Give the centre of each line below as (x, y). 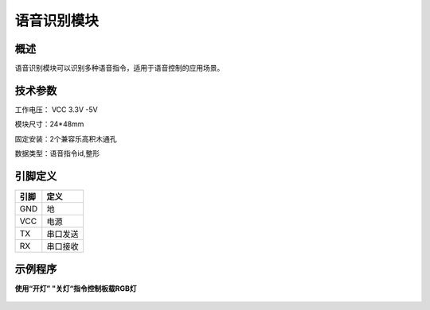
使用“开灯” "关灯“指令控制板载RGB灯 (76, 288)
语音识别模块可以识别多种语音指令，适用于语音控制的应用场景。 (119, 68)
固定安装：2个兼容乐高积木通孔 (66, 138)
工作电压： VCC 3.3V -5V (57, 109)
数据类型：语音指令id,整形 (57, 153)
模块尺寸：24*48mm (49, 124)
